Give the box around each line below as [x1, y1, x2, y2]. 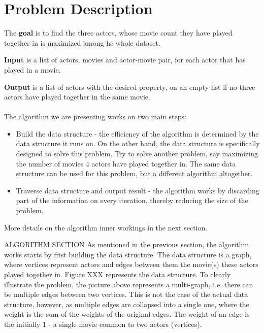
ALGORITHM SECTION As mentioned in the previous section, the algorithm [4, 239, 249, 250]
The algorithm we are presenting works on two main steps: [4, 111, 186, 122]
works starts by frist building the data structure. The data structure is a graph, [4, 249, 252, 259]
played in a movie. [4, 64, 61, 75]
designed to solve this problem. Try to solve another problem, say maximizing [16, 148, 258, 159]
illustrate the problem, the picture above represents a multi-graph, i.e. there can [4, 279, 253, 289]
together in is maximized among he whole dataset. [4, 37, 160, 48]
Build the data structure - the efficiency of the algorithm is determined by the [16, 128, 259, 139]
